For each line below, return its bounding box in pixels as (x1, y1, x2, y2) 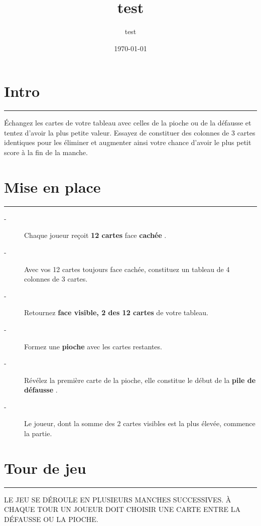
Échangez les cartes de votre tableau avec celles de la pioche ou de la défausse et (4, 117, 251, 128)
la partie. (24, 428, 52, 439)
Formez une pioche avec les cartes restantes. (24, 341, 162, 351)
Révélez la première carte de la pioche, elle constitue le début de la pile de (24, 374, 256, 385)
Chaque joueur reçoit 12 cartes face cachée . (24, 230, 167, 240)
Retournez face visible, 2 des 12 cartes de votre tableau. (24, 307, 208, 318)
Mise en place (4, 176, 101, 197)
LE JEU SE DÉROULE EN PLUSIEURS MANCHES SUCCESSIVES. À (4, 494, 231, 504)
